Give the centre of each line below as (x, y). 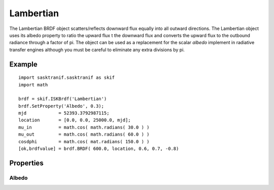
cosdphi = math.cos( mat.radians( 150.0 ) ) (84, 141)
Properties (26, 163)
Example (23, 64)
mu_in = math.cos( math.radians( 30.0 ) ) (84, 127)
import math (33, 85)
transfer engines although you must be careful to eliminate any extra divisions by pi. (97, 50)
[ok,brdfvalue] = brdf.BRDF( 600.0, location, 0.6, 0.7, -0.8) (99, 149)
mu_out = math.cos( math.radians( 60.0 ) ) (84, 134)
